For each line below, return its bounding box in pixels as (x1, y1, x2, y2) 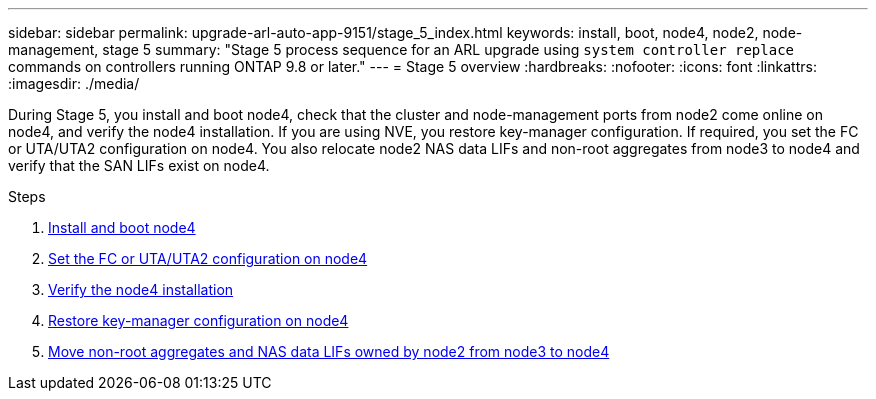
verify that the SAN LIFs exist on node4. (8, 157, 270, 174)
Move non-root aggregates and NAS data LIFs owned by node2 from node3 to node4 (48, 343, 610, 360)
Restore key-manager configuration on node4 (48, 312, 349, 329)
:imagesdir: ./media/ (8, 75, 140, 92)
